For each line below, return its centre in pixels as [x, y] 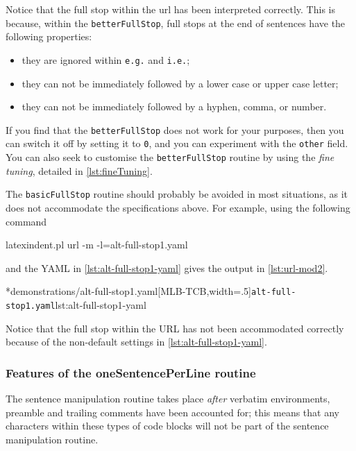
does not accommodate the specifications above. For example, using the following [178, 207]
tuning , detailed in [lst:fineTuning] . [79, 170]
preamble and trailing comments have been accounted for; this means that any [172, 412]
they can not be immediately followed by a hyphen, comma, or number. [174, 107]
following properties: [49, 36]
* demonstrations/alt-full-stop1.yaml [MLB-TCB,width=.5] [129, 291]
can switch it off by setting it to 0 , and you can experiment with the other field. [177, 143]
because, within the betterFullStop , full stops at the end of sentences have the [176, 23]
